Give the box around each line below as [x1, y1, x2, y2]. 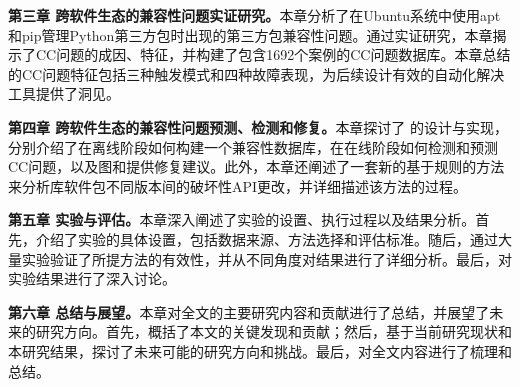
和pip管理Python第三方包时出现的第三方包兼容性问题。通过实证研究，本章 [8, 24, 493, 45]
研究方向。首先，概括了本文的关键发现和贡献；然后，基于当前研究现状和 [35, 321, 512, 342]
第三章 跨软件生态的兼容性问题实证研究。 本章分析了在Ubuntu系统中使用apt [8, 5, 501, 25]
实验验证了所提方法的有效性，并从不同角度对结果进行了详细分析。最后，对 [21, 248, 512, 269]
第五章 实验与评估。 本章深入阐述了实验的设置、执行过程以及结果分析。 [8, 209, 476, 230]
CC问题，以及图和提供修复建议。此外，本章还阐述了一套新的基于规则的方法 [8, 156, 505, 177]
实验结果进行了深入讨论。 [8, 268, 176, 289]
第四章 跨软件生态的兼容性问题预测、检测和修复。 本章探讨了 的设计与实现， [8, 116, 509, 137]
